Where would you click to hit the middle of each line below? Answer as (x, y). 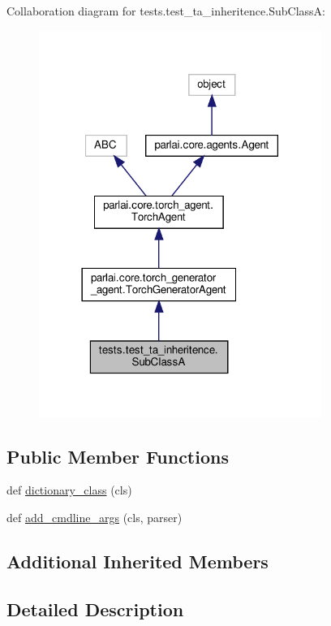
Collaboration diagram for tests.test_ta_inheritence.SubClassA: (166, 11)
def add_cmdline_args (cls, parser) (95, 517)
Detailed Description (95, 609)
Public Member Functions (118, 456)
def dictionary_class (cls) (69, 490)
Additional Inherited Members (138, 561)
